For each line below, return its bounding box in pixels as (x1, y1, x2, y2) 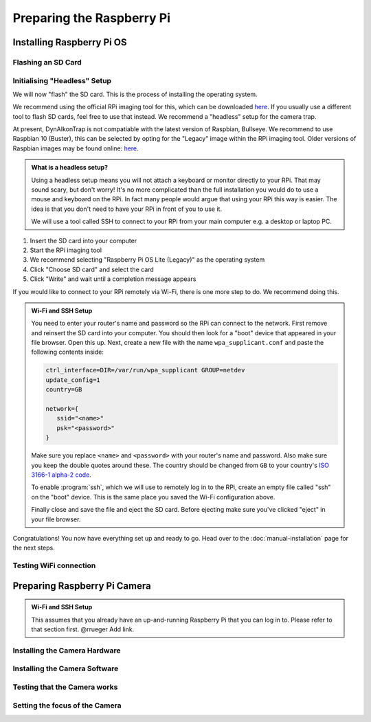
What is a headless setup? (31, 163, 109, 172)
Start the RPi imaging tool (30, 246, 102, 254)
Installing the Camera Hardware (12, 646, 121, 655)
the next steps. (12, 543, 55, 552)
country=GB (45, 385, 82, 394)
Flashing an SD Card (12, 57, 82, 67)
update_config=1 (45, 376, 101, 384)
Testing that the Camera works (12, 682, 118, 692)
